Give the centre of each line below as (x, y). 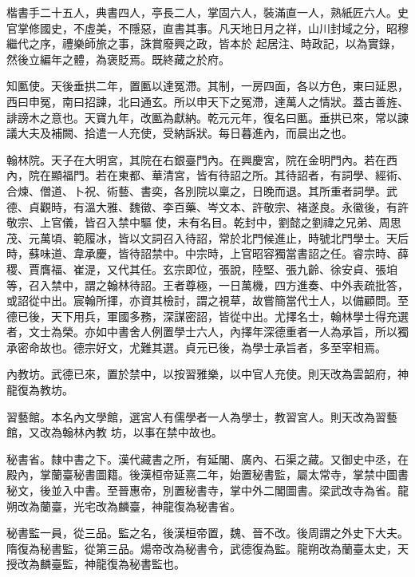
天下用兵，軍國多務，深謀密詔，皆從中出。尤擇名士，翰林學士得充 (224, 316)
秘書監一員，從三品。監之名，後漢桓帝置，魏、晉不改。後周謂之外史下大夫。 (207, 533)
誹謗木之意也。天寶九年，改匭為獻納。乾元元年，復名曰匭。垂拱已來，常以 (202, 117)
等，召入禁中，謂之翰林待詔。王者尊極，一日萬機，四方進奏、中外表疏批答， (207, 285)
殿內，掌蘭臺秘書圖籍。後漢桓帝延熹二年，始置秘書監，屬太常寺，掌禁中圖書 (207, 474)
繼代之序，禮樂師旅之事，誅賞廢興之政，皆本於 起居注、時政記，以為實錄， (204, 43)
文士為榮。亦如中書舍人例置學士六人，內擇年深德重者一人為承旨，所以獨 (218, 332)
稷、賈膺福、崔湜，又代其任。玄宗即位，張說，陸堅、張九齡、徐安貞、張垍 (202, 269)
